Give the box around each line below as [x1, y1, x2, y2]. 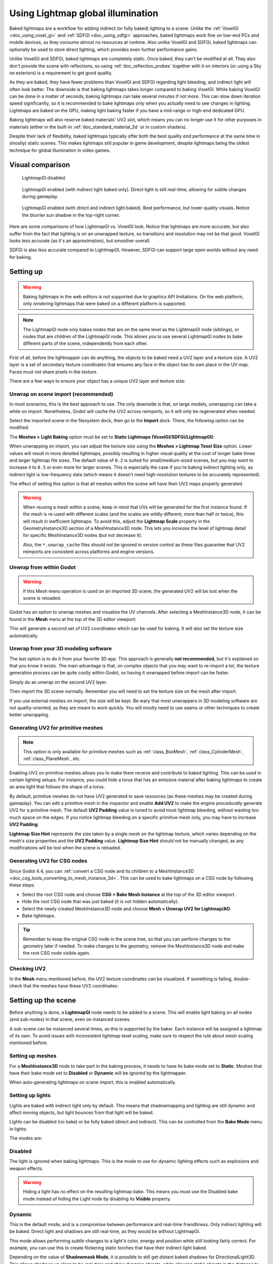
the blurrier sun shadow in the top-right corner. [22, 212, 120, 218]
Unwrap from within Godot [9, 564, 76, 571]
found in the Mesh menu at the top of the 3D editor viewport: [9, 616, 136, 622]
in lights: [9, 1125, 27, 1132]
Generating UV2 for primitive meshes [9, 725, 103, 732]
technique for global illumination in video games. [9, 147, 111, 153]
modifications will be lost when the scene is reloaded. [9, 845, 121, 851]
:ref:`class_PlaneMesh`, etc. [23, 756, 81, 762]
